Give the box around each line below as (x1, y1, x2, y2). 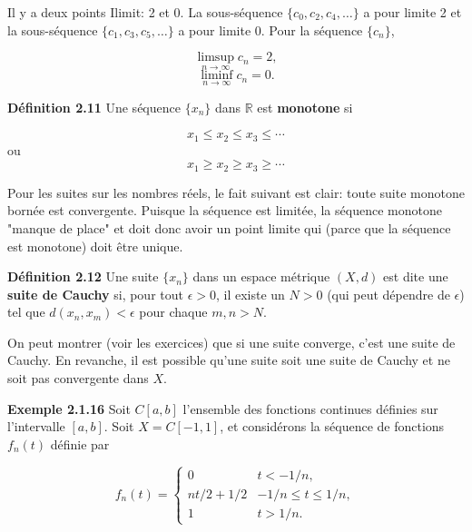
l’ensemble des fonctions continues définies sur (182, 399, 438, 418)
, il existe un (215, 284, 285, 303)
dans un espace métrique (192, 267, 330, 286)
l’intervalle (7, 417, 65, 436)
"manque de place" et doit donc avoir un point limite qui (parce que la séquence (7, 218, 451, 237)
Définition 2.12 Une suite (7, 267, 159, 286)
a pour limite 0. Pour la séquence (178, 20, 363, 39)
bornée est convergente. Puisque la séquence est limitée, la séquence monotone (7, 201, 442, 220)
